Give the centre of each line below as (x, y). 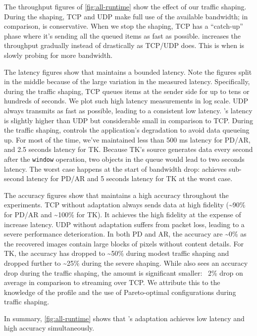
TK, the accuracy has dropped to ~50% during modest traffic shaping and (117, 253)
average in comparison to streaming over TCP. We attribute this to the (112, 282)
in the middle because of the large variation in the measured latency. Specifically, (127, 81)
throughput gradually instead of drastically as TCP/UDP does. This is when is (124, 45)
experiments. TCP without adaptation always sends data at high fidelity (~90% (125, 205)
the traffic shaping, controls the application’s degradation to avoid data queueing (127, 130)
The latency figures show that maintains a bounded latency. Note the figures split (128, 72)
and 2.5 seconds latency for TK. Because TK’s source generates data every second (128, 149)
